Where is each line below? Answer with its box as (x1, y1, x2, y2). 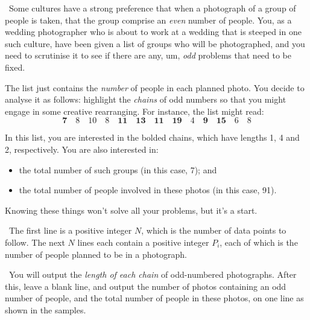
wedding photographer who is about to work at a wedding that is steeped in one (5, 25, 302, 38)
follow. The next (5, 235, 65, 248)
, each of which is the (220, 235, 298, 248)
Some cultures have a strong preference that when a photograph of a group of (8, 2, 296, 14)
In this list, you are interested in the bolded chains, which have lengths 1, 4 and (5, 131, 300, 144)
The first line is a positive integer (8, 224, 132, 237)
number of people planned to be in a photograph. (5, 248, 187, 260)
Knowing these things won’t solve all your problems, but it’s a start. (5, 203, 258, 216)
